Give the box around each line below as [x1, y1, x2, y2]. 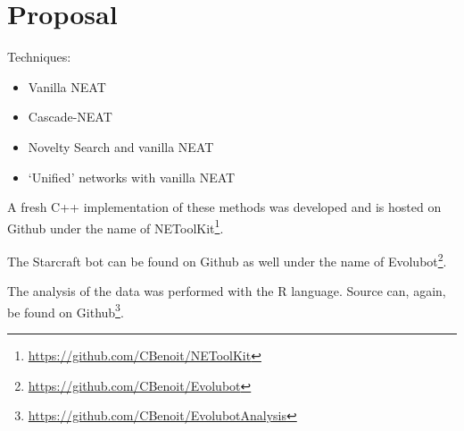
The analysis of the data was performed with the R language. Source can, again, [7, 282, 446, 300]
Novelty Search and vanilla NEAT [28, 137, 214, 156]
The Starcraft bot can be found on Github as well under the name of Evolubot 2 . [7, 249, 447, 270]
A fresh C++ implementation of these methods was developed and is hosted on [7, 198, 442, 216]
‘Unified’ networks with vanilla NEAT [28, 167, 236, 186]
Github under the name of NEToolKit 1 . [7, 215, 224, 237]
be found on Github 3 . [7, 300, 124, 321]
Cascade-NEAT [28, 107, 112, 126]
